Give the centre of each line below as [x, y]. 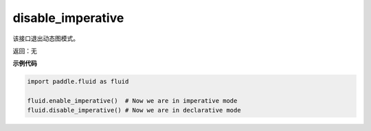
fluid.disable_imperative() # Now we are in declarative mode [134, 110]
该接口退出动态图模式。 [46, 38]
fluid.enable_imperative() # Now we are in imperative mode [132, 101]
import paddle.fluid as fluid [78, 82]
